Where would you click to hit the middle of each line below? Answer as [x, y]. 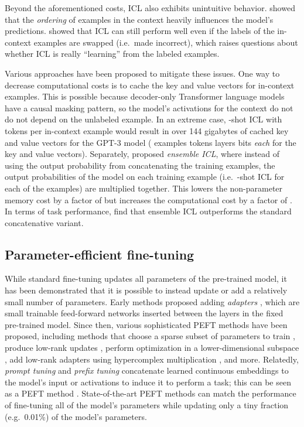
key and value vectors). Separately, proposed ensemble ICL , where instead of [142, 154]
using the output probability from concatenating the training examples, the [140, 165]
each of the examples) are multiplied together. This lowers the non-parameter [144, 188]
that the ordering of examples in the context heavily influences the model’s [139, 19]
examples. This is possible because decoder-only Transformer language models [145, 96]
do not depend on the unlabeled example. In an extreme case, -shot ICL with [144, 119]
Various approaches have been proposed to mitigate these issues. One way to [142, 73]
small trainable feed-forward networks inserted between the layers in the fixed [144, 313]
